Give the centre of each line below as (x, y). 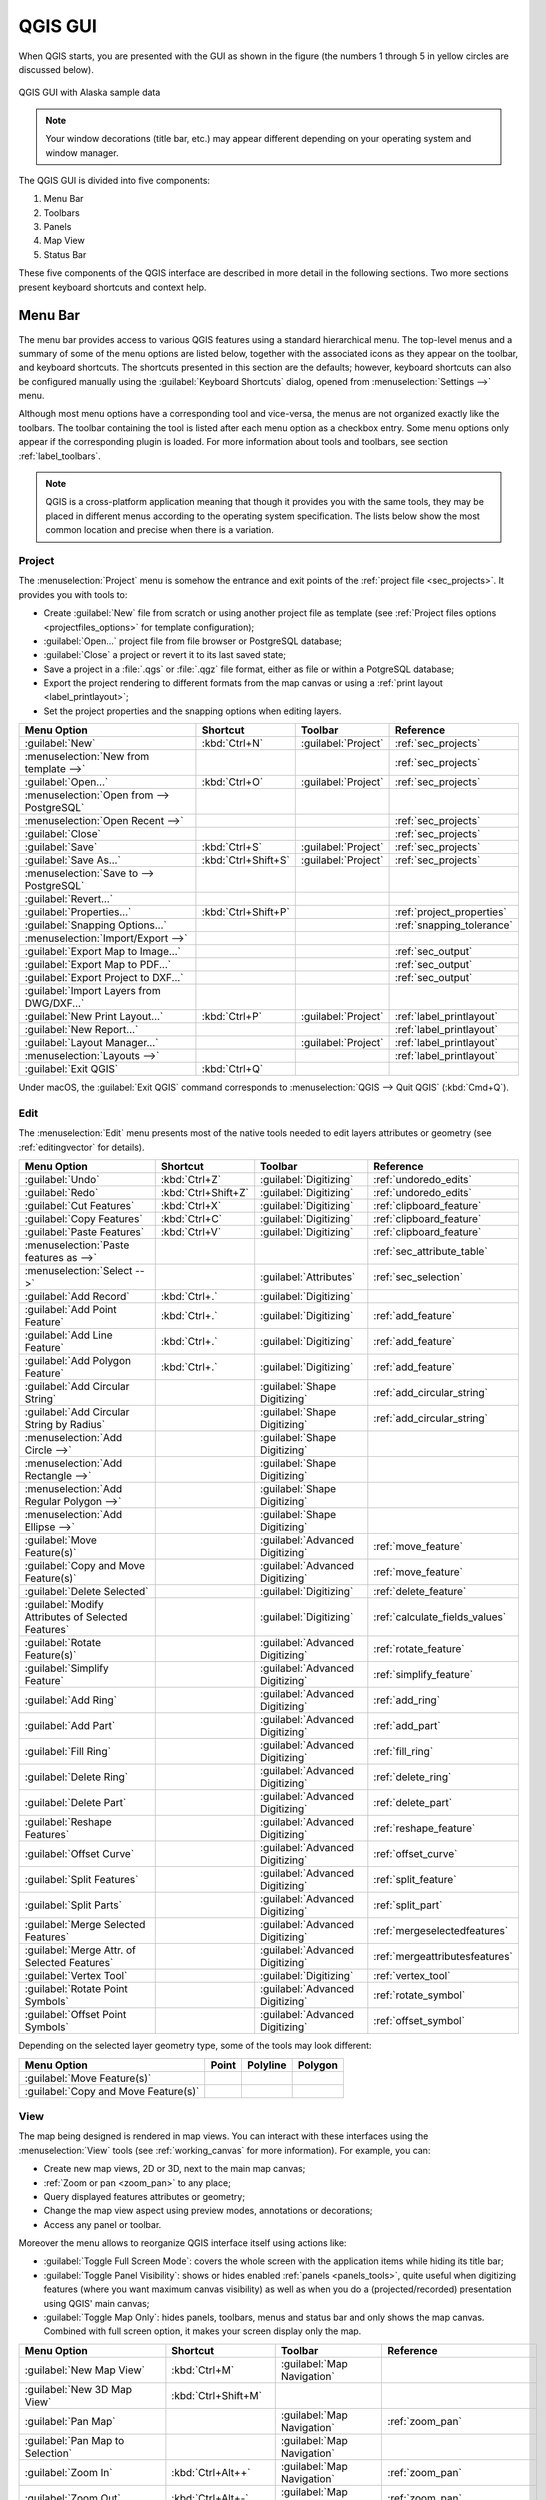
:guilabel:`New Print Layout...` (94, 1017)
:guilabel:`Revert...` (69, 899)
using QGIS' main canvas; (96, 2303)
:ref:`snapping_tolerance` (454, 925)
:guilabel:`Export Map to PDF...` (98, 965)
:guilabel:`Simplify (66, 1668)
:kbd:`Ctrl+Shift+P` (245, 912)
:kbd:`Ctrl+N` (232, 743)
